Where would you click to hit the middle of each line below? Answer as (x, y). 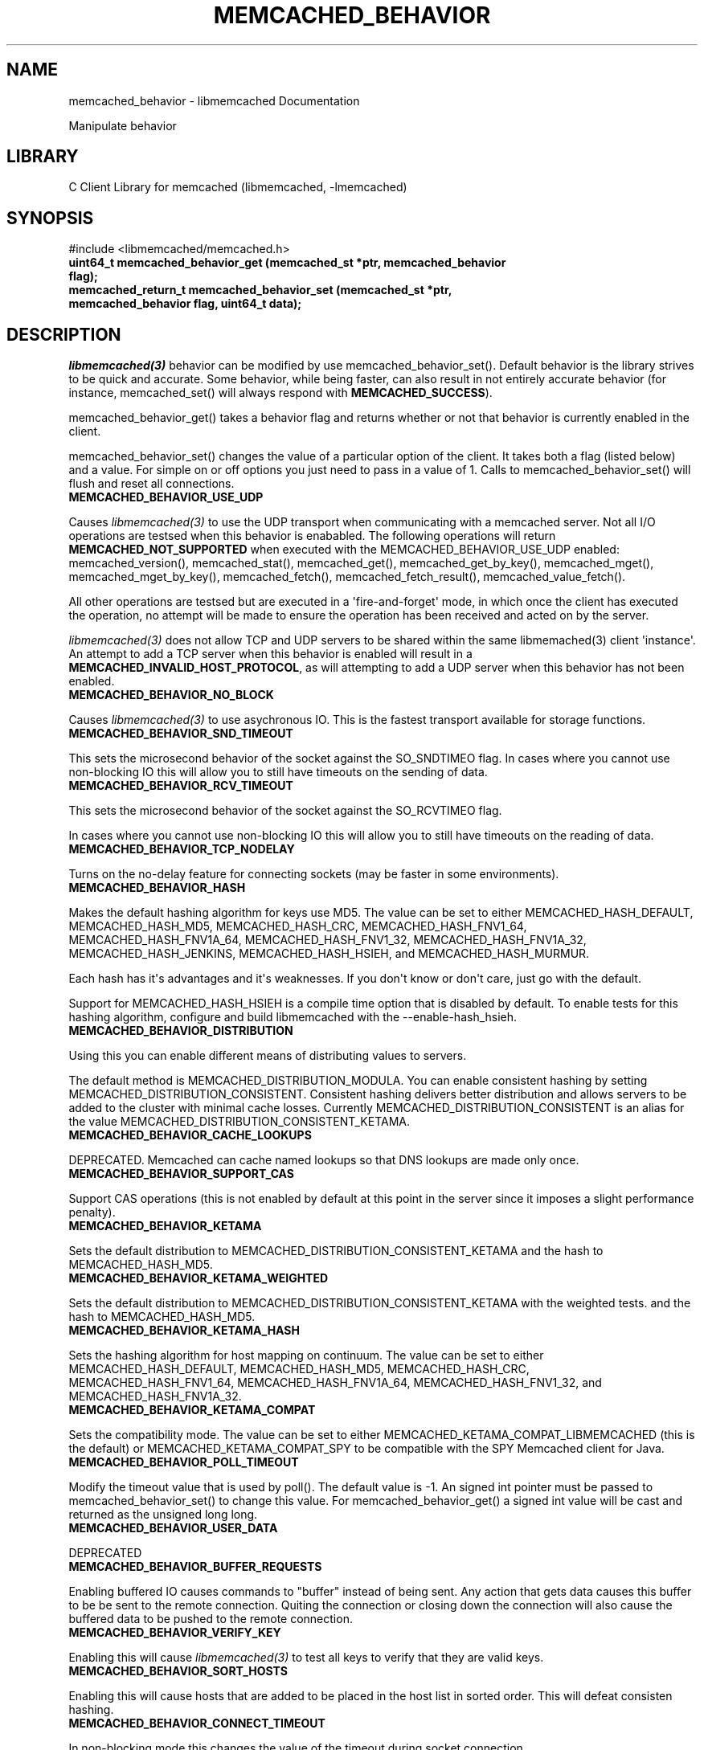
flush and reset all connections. (151, 484)
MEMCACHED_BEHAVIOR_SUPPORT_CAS (182, 1174)
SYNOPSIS (50, 218)
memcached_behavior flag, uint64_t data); (185, 304)
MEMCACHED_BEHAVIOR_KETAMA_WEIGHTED (199, 1278)
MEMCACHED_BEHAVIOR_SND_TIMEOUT (181, 734)
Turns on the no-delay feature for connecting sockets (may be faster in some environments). (314, 874)
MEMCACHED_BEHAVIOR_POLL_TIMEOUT (184, 1462)
